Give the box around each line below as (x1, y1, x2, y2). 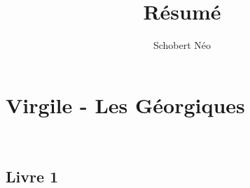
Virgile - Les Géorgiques (6, 90, 245, 119)
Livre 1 (6, 165, 59, 187)
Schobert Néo (153, 38, 211, 52)
